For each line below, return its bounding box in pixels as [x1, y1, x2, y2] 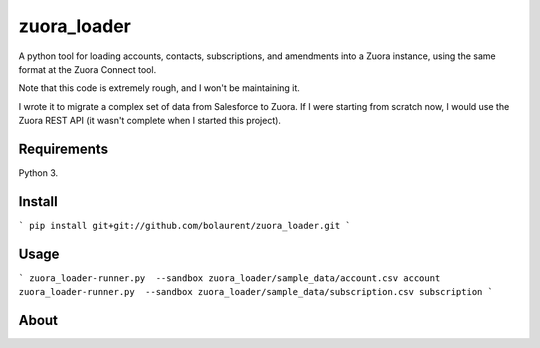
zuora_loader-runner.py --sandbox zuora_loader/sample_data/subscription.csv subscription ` [18, 286, 494, 298]
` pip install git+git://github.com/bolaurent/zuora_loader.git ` [18, 220, 352, 231]
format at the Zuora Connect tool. [18, 63, 157, 75]
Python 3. [18, 167, 59, 179]
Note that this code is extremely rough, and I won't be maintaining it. [18, 82, 300, 94]
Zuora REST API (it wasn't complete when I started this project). [18, 115, 282, 127]
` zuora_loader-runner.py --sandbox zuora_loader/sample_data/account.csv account [18, 272, 441, 284]
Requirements [18, 140, 109, 157]
